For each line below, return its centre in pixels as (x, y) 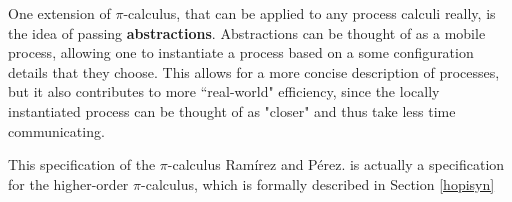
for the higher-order (68, 183)
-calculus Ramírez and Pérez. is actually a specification (336, 164)
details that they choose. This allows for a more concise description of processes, (254, 71)
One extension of (59, 13)
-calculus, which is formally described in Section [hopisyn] (318, 183)
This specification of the (82, 164)
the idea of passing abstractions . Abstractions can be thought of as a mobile (247, 32)
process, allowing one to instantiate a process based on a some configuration (241, 52)
